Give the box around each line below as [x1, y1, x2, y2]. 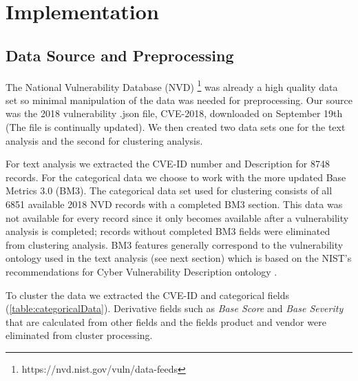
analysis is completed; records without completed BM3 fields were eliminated [6, 224, 330, 238]
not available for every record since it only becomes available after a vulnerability [6, 210, 349, 225]
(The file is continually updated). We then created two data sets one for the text [6, 120, 346, 134]
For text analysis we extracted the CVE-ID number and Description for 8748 [6, 156, 330, 171]
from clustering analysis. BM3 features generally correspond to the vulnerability [6, 237, 344, 251]
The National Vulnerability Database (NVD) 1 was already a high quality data [6, 77, 338, 94]
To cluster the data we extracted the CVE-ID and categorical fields [6, 287, 290, 302]
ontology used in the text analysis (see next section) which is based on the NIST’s [6, 251, 352, 265]
